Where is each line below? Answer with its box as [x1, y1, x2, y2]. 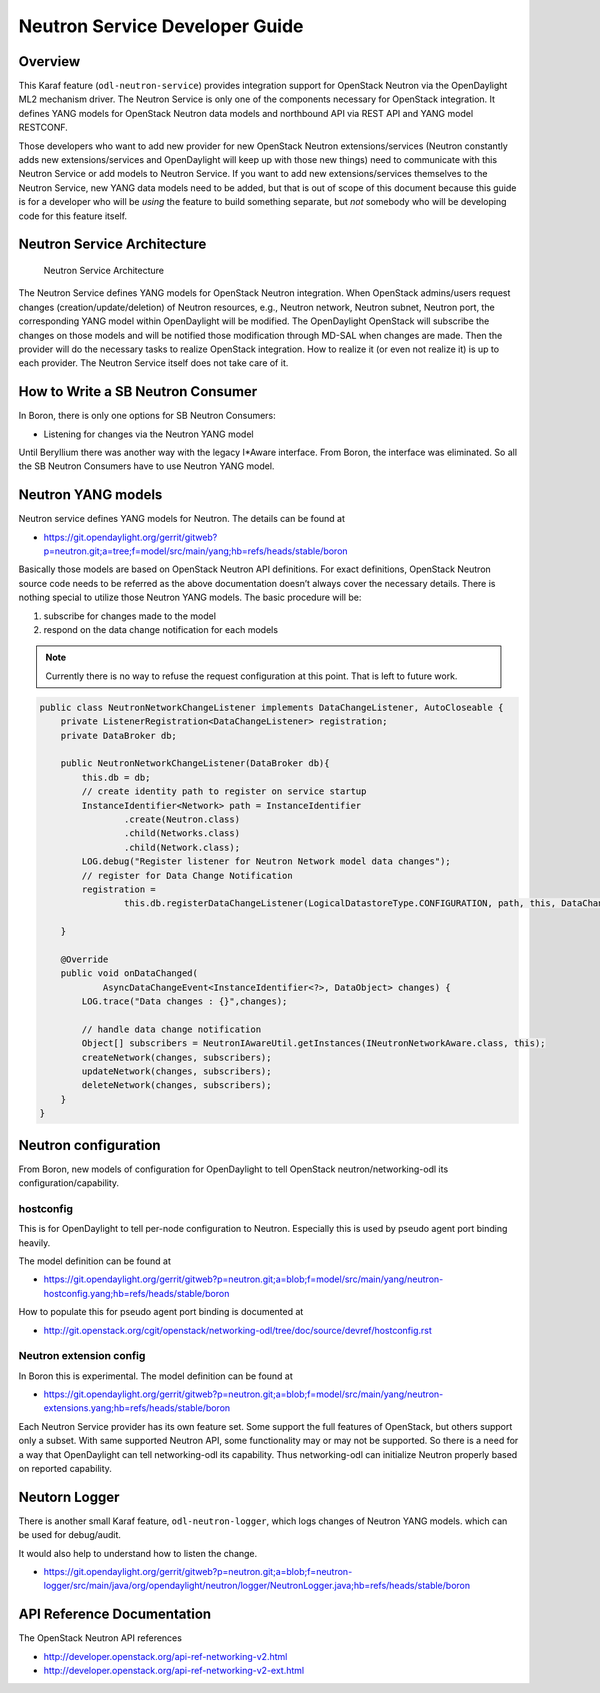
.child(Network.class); [123, 841, 240, 853]
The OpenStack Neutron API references [18, 1632, 182, 1644]
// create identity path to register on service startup [81, 786, 367, 797]
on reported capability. [18, 1463, 112, 1474]
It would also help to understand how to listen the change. [18, 1547, 258, 1559]
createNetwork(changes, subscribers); [81, 1051, 272, 1063]
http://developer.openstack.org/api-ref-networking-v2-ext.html [43, 1665, 305, 1677]
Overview [18, 53, 81, 70]
